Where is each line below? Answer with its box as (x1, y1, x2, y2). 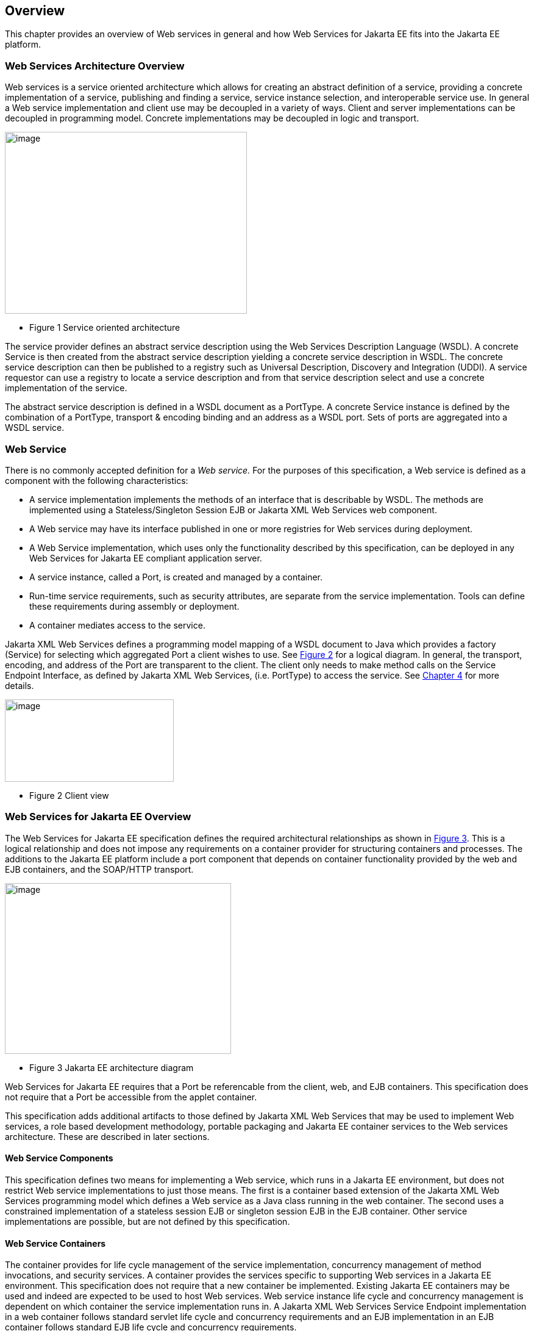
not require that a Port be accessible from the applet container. (5, 1091, 257, 1102)
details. (5, 680, 34, 691)
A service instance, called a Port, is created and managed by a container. (29, 571, 323, 582)
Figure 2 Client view (29, 790, 109, 801)
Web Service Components (5, 1153, 113, 1164)
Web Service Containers (5, 1238, 106, 1249)
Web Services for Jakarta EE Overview (5, 810, 191, 823)
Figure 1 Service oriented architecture (29, 322, 180, 333)
